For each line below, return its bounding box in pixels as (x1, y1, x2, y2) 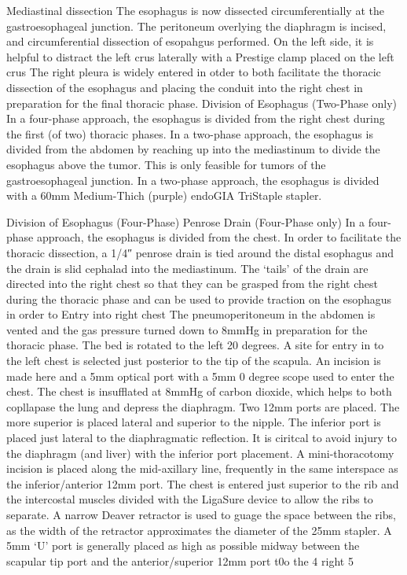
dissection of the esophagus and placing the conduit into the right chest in (6, 79, 363, 95)
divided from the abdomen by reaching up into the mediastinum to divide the (6, 141, 380, 157)
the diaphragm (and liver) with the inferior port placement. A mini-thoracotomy (6, 444, 394, 461)
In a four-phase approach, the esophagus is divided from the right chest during (6, 110, 385, 127)
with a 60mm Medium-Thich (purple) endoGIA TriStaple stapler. (6, 187, 322, 204)
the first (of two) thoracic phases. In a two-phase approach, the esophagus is (6, 125, 373, 142)
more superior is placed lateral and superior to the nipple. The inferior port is (6, 414, 381, 430)
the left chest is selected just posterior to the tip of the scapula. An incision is (6, 352, 381, 369)
